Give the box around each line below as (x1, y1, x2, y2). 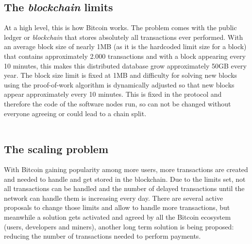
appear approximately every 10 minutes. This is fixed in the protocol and (4, 89, 222, 99)
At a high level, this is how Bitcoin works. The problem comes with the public (4, 22, 237, 33)
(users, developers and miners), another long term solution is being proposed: (4, 221, 234, 231)
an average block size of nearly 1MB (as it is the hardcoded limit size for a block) (4, 41, 247, 52)
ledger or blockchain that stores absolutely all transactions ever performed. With (4, 32, 243, 42)
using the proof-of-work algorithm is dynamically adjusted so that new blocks (4, 79, 235, 89)
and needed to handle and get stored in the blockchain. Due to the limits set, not (4, 174, 246, 184)
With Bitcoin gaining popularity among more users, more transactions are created (4, 164, 248, 174)
